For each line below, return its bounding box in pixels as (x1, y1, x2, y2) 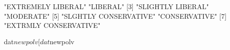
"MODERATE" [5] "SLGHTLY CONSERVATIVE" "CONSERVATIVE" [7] (4, 11, 227, 21)
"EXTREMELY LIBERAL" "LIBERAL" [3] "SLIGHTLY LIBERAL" (4, 1, 209, 11)
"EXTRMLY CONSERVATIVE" (4, 20, 101, 30)
